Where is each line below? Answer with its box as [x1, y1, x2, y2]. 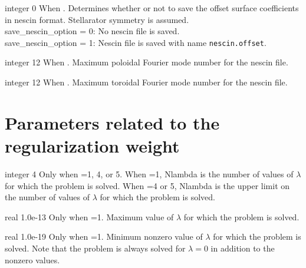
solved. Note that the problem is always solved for [5, 241, 186, 254]
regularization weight [5, 134, 180, 157]
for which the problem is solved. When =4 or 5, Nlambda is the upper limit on [5, 179, 290, 191]
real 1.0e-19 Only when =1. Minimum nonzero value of [5, 230, 203, 243]
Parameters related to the [5, 110, 220, 134]
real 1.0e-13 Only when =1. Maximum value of [5, 210, 174, 223]
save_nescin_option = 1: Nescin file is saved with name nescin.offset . [5, 36, 266, 48]
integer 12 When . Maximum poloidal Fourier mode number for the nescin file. [5, 56, 288, 68]
